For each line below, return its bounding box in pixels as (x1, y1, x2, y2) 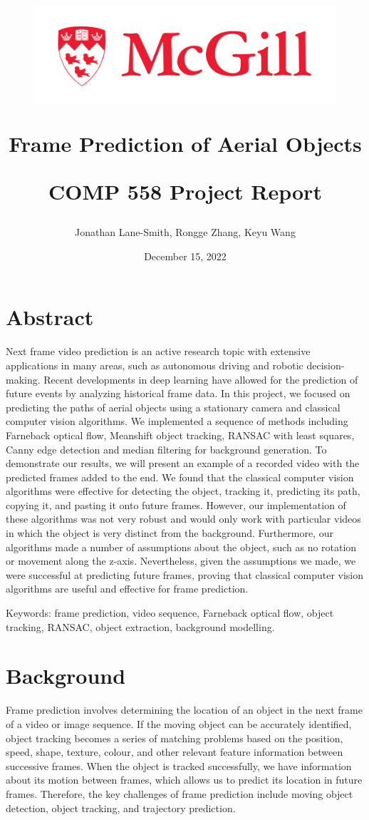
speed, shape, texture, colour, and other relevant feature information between (6, 744, 343, 759)
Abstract (6, 302, 94, 332)
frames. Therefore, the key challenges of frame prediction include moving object (6, 786, 353, 801)
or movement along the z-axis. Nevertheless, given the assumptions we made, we (6, 553, 356, 568)
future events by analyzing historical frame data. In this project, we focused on (6, 386, 350, 401)
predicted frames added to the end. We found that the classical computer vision (6, 469, 354, 484)
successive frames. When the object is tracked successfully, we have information (6, 758, 352, 773)
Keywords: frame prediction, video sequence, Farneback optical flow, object (6, 605, 334, 620)
